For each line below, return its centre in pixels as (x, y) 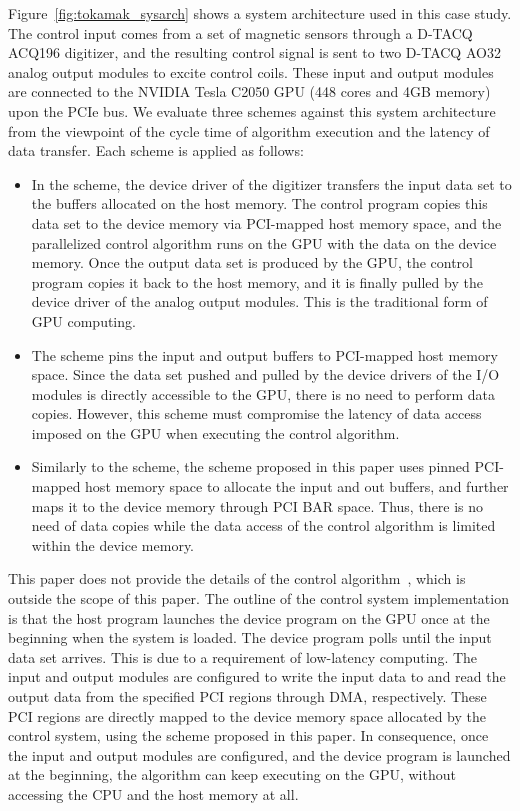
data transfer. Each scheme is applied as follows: (156, 150)
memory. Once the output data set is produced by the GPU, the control (252, 262)
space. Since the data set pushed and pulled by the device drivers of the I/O (265, 374)
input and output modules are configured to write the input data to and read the (257, 676)
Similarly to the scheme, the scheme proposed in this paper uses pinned (250, 466)
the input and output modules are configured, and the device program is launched (259, 754)
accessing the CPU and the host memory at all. (153, 793)
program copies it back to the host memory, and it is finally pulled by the (257, 281)
